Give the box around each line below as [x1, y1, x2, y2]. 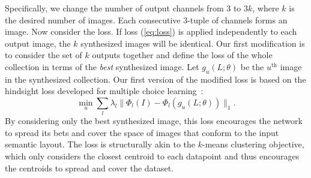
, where [252, 2, 279, 14]
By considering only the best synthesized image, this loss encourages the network [5, 114, 303, 127]
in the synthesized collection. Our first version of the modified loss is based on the [5, 73, 306, 85]
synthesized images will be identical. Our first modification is [80, 37, 305, 49]
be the [240, 60, 264, 73]
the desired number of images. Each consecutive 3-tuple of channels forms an [5, 13, 288, 26]
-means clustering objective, [202, 138, 304, 150]
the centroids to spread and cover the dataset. [5, 161, 174, 174]
